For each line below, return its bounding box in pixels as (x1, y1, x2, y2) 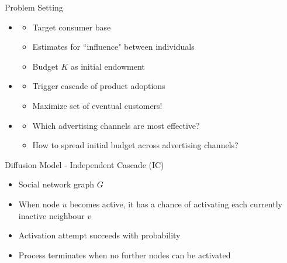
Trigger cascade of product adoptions (32, 80, 165, 92)
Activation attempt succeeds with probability (18, 229, 181, 241)
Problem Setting (5, 1, 63, 13)
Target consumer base (32, 21, 111, 33)
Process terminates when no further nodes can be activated (18, 248, 231, 261)
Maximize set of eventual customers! (32, 99, 162, 111)
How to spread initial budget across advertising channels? (32, 139, 238, 151)
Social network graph (18, 178, 95, 190)
